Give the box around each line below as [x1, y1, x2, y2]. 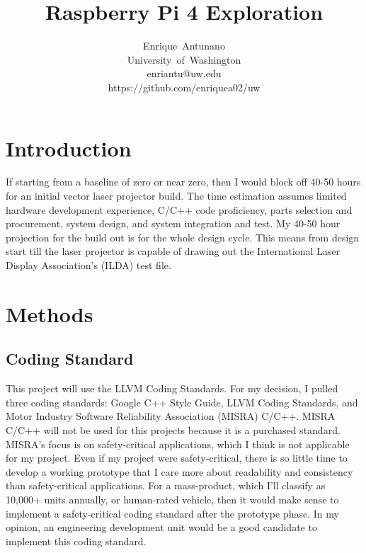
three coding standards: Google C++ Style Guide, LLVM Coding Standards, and [6, 394, 358, 409]
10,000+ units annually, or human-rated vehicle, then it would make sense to [6, 491, 339, 506]
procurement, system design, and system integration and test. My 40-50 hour [6, 216, 341, 231]
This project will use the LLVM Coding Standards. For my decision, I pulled [6, 381, 338, 396]
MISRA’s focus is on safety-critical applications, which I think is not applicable [6, 436, 350, 451]
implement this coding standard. [6, 533, 147, 548]
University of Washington [127, 52, 241, 67]
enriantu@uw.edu [147, 66, 222, 81]
